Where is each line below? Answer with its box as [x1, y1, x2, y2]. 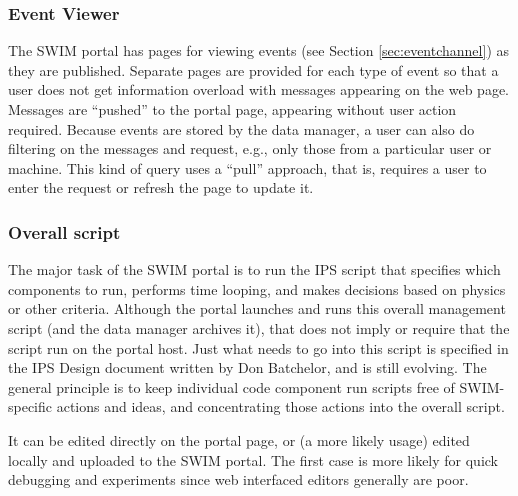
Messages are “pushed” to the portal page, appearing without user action [8, 99, 457, 119]
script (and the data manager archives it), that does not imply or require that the [8, 317, 510, 338]
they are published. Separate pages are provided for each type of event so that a [8, 59, 499, 80]
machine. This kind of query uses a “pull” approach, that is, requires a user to [8, 157, 487, 178]
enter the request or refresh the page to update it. [8, 177, 314, 198]
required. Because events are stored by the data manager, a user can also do [8, 118, 475, 139]
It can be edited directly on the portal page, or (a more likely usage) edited [8, 429, 470, 450]
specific [8, 396, 53, 417]
